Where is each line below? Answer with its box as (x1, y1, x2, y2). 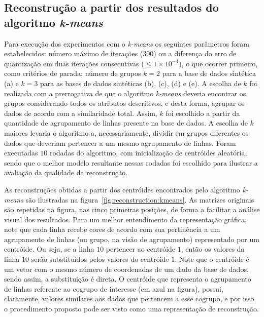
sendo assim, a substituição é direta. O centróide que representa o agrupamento (4, 273, 251, 284)
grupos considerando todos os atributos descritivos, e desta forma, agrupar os (4, 98, 245, 108)
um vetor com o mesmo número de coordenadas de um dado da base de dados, (4, 263, 249, 274)
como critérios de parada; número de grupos (4, 68, 141, 78)
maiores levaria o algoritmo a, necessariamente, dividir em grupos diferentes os (4, 127, 249, 138)
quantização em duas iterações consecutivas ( (4, 58, 144, 68)
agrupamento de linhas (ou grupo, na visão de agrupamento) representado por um (4, 233, 259, 244)
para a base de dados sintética (162, 68, 256, 78)
